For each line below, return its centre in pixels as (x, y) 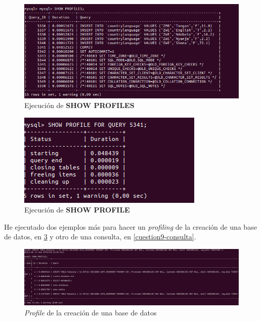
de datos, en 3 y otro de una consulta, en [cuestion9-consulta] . (100, 237)
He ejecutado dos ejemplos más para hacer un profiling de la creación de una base (130, 226)
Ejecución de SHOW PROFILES (79, 105)
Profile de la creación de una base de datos (91, 313)
